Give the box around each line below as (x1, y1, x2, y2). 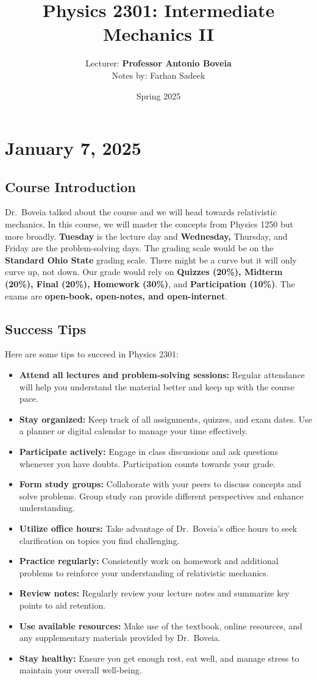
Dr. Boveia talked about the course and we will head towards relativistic (5, 206, 277, 218)
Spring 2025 (136, 89, 181, 102)
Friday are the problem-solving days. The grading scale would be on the (5, 242, 274, 254)
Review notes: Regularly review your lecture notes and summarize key (19, 587, 290, 599)
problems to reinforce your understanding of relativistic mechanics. (19, 566, 269, 579)
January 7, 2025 (5, 135, 141, 160)
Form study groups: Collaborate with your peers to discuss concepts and (19, 478, 301, 490)
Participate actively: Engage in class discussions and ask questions (19, 445, 278, 457)
